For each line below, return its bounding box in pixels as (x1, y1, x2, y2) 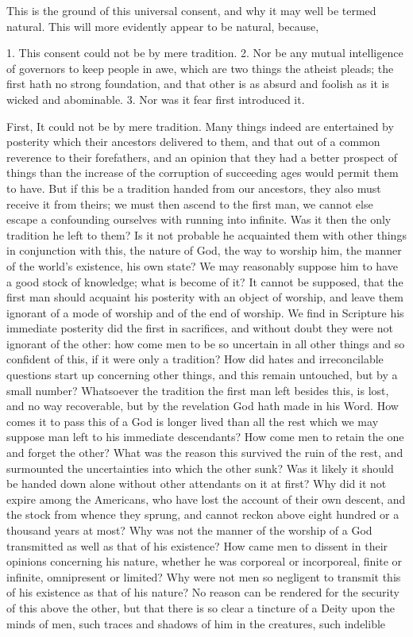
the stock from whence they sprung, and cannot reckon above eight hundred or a (6, 506, 399, 523)
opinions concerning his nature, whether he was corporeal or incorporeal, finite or (6, 553, 403, 570)
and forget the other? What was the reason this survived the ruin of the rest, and (6, 444, 403, 461)
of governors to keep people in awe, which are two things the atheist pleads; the (6, 59, 394, 76)
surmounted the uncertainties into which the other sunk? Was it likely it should (6, 459, 394, 476)
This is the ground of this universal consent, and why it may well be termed (6, 2, 376, 18)
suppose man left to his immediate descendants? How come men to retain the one (6, 428, 404, 445)
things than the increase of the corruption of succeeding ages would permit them (6, 164, 399, 181)
